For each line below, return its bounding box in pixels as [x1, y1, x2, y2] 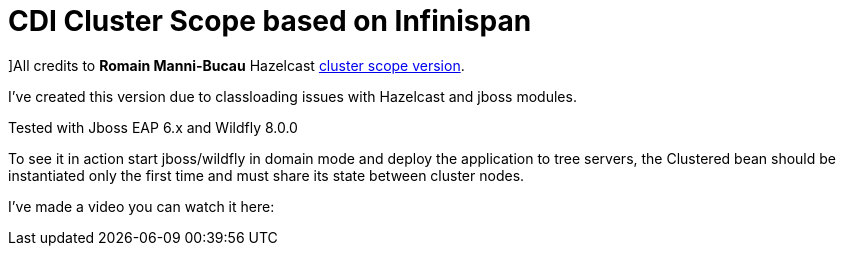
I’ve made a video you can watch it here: [8, 197, 275, 215]
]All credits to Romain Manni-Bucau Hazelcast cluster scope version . [8, 56, 465, 74]
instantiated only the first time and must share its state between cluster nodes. [8, 166, 525, 184]
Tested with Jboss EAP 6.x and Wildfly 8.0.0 [8, 118, 298, 136]
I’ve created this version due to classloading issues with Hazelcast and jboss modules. [8, 87, 577, 105]
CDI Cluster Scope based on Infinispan [8, 4, 532, 38]
